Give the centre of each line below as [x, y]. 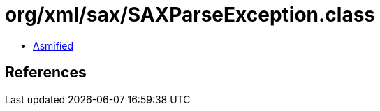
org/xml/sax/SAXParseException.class [190, 15]
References [46, 73]
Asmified [53, 45]
